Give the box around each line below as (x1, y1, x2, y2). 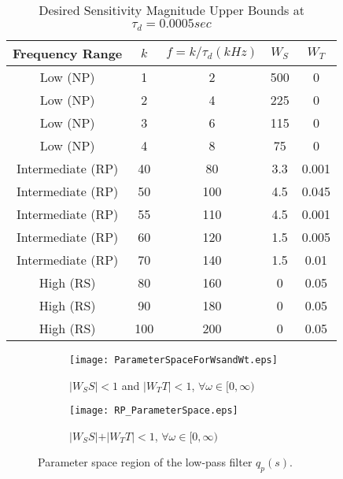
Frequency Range (13, 43, 123, 62)
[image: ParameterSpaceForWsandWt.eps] (69, 354, 278, 366)
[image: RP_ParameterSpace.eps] (69, 405, 238, 417)
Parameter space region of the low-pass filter (38, 454, 253, 470)
